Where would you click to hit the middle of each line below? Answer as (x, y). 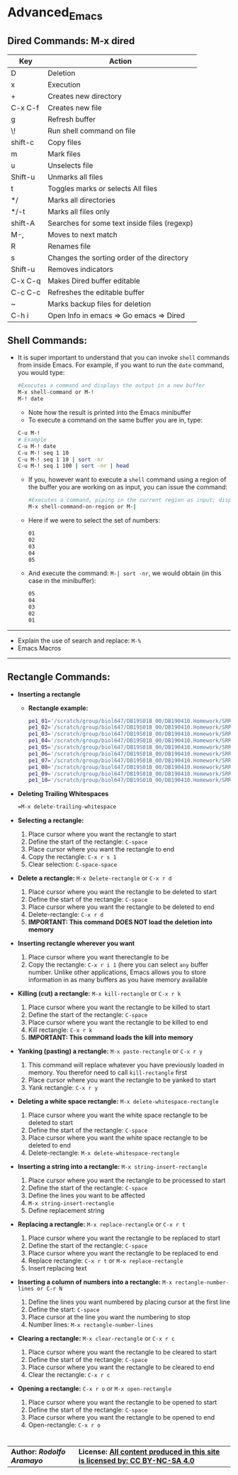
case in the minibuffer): (62, 581)
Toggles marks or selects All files (102, 188)
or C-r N (50, 1289)
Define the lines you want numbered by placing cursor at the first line (129, 1302)
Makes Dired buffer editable (93, 281)
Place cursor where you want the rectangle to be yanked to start (122, 1080)
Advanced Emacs (55, 13)
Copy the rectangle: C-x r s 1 (72, 857)
